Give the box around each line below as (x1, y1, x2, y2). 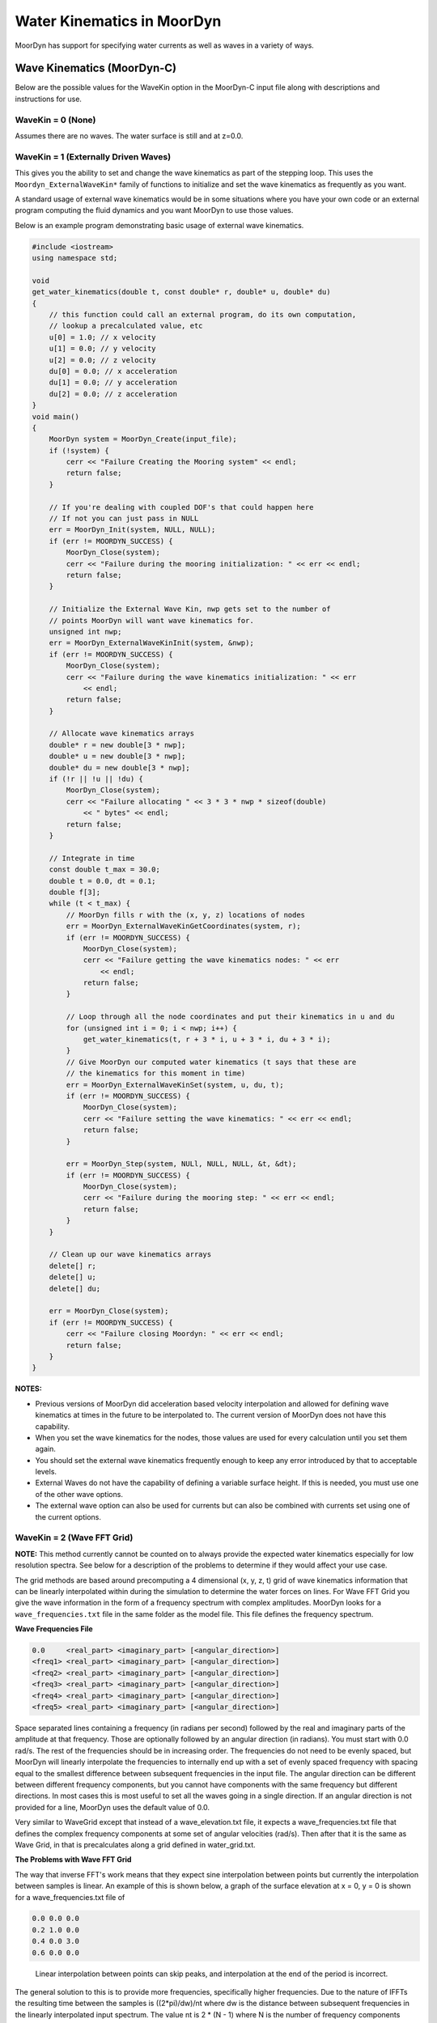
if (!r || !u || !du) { (49, 774, 143, 784)
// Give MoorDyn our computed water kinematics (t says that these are (66, 1057, 357, 1067)
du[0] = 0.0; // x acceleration (49, 367, 178, 375)
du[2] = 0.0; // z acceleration (49, 389, 178, 398)
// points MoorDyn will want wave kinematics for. (49, 616, 254, 625)
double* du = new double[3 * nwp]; (49, 763, 190, 772)
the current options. (35, 1512, 101, 1521)
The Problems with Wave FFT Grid (15, 1855, 132, 1864)
